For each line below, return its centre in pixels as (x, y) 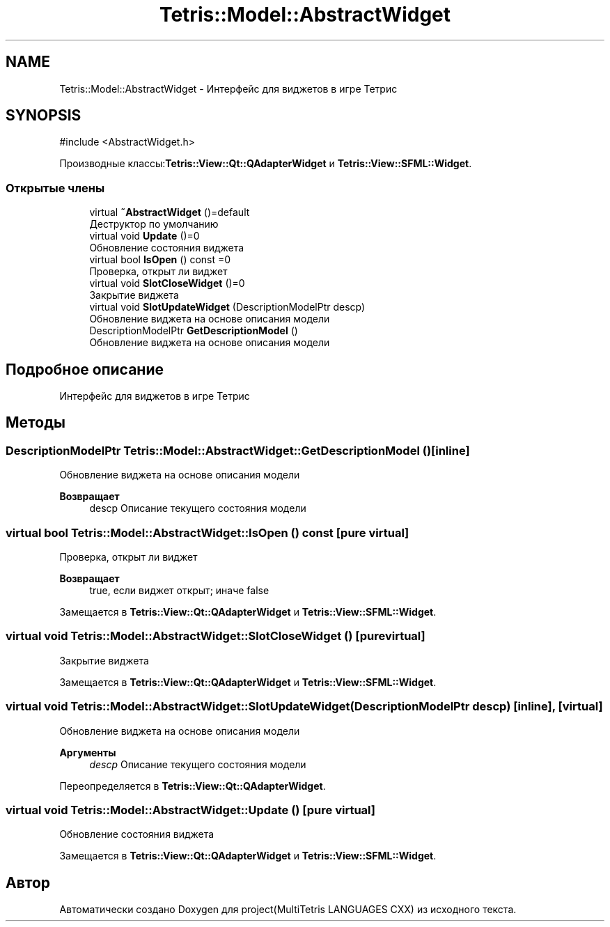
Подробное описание (85, 369)
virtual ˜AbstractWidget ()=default (170, 212)
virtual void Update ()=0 (144, 236)
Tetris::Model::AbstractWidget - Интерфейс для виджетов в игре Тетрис (228, 88)
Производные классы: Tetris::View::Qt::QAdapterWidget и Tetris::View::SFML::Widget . (266, 164)
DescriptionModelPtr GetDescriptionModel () (194, 331)
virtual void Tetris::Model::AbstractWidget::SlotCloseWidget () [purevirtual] (216, 636)
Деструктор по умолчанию (154, 224)
